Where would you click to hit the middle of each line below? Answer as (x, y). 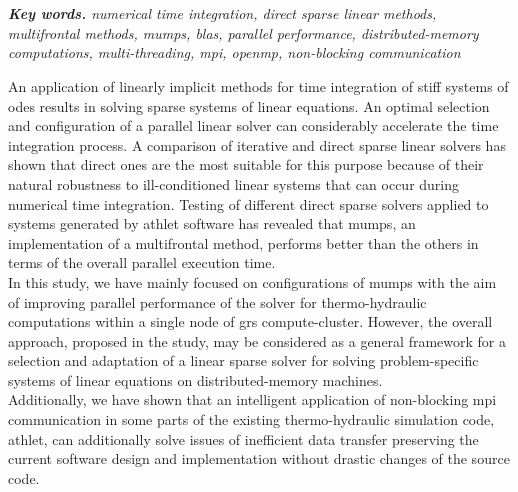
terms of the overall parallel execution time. (142, 262)
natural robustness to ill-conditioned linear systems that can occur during (234, 183)
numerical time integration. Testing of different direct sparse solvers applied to (248, 203)
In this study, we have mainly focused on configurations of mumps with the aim (252, 281)
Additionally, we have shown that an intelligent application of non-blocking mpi (252, 399)
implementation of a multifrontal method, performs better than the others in (243, 242)
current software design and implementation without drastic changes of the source (259, 458)
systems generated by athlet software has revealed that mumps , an (212, 223)
